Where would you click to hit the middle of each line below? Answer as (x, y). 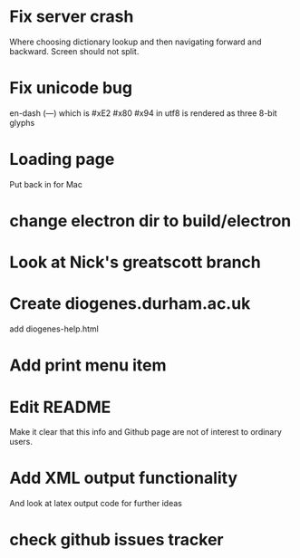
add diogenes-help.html (54, 329)
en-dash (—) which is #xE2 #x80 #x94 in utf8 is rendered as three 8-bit (144, 113)
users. (21, 442)
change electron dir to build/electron (150, 221)
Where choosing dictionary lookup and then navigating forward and (135, 42)
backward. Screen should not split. (74, 51)
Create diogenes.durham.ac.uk (130, 304)
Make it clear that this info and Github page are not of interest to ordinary (146, 432)
